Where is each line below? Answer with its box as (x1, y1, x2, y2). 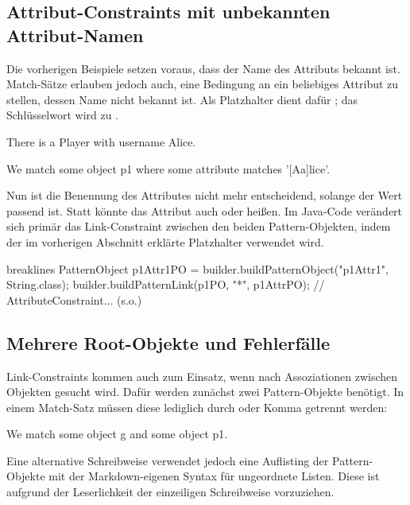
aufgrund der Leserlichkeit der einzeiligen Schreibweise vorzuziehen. (6, 484, 335, 500)
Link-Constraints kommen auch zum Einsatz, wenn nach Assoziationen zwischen (6, 367, 398, 384)
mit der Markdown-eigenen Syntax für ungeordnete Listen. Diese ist (48, 468, 380, 484)
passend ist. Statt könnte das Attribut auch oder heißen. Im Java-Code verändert (6, 202, 403, 219)
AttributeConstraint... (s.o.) (6, 291, 142, 308)
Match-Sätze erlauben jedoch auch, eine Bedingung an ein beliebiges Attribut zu (6, 76, 399, 92)
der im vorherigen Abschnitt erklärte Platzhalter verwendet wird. (6, 233, 324, 250)
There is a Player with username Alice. (6, 133, 196, 150)
